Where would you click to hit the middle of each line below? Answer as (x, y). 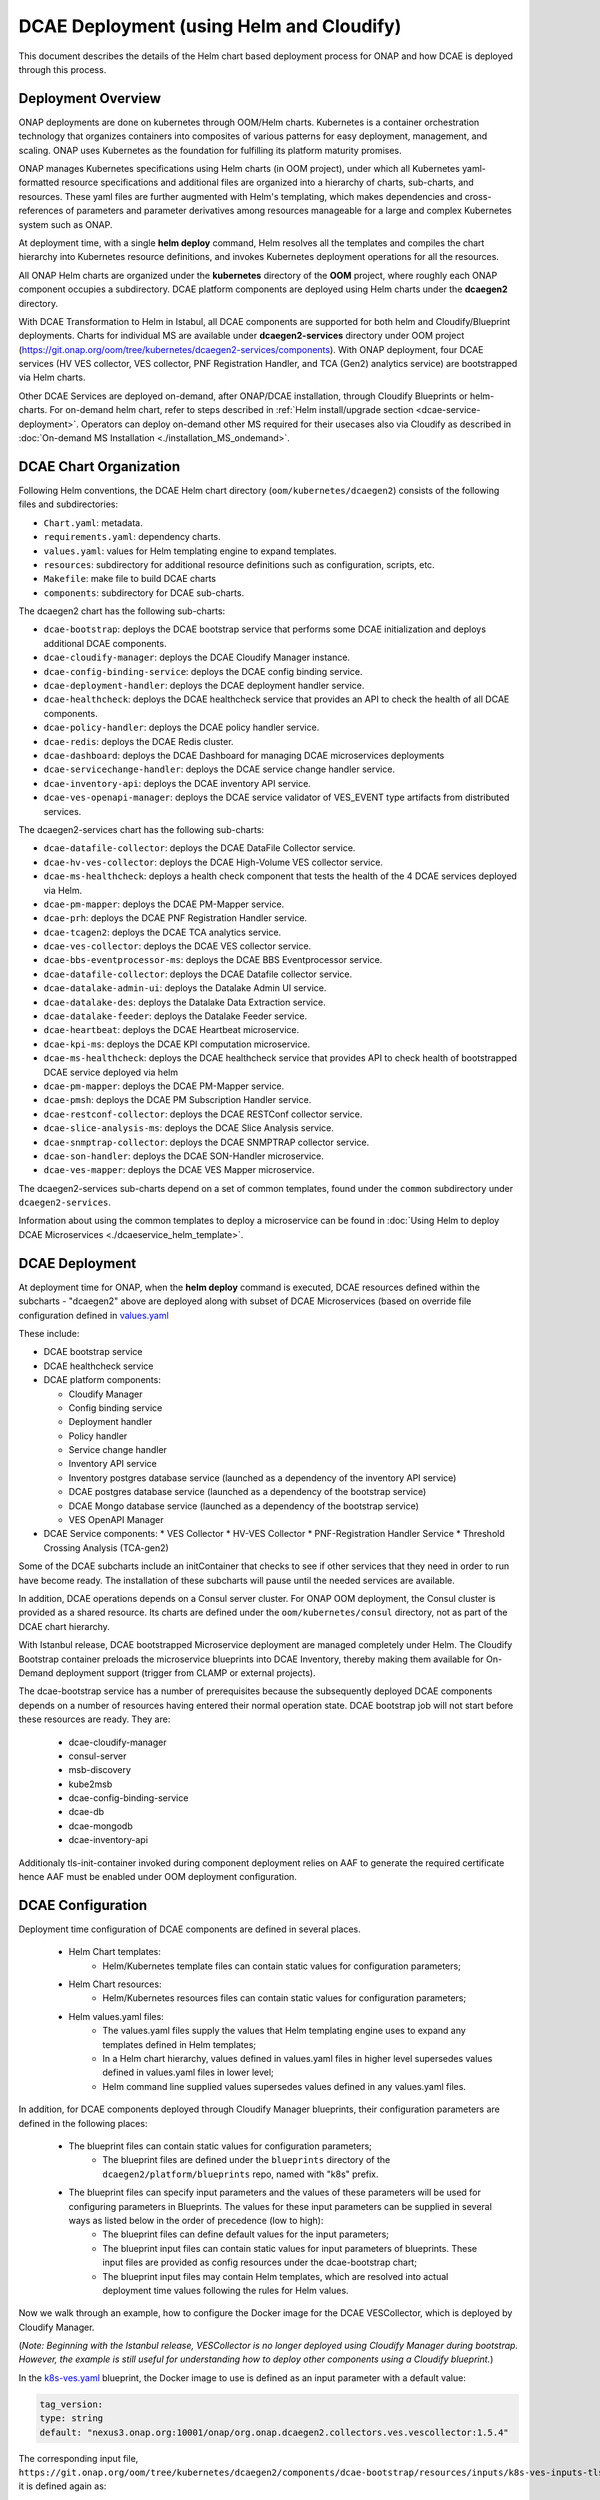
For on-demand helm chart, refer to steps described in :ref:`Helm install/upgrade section (231, 410)
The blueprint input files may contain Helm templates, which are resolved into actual (275, 2276)
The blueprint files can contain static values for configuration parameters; (220, 2146)
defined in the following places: (83, 2123)
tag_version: (71, 2404)
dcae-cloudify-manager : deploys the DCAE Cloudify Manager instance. (196, 657)
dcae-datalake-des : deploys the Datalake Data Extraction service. (184, 1002)
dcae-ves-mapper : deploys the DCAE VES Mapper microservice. (179, 1170)
